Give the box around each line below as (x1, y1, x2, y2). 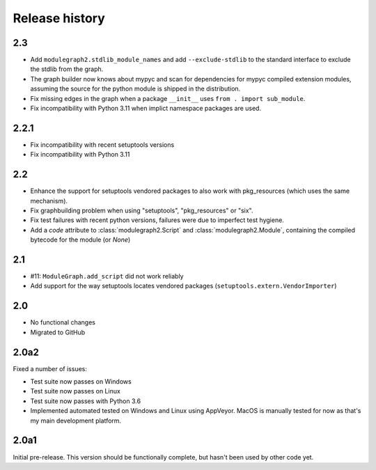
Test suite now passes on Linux (30, 387, 121, 395)
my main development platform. (30, 416, 122, 425)
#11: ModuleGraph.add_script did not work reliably (30, 272, 184, 281)
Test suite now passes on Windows (30, 377, 132, 386)
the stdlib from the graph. (30, 65, 104, 73)
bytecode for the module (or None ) (30, 235, 131, 244)
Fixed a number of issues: (13, 364, 87, 373)
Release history (13, 10, 106, 26)
